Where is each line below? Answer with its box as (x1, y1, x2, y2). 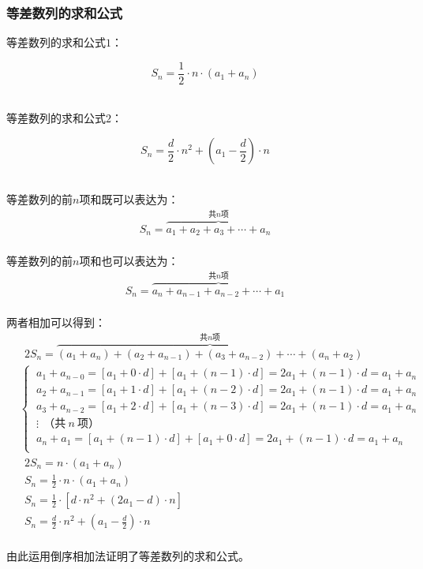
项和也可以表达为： (79, 252, 179, 268)
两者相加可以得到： (6, 313, 106, 330)
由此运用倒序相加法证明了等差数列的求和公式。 (6, 547, 249, 563)
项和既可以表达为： (79, 190, 179, 207)
